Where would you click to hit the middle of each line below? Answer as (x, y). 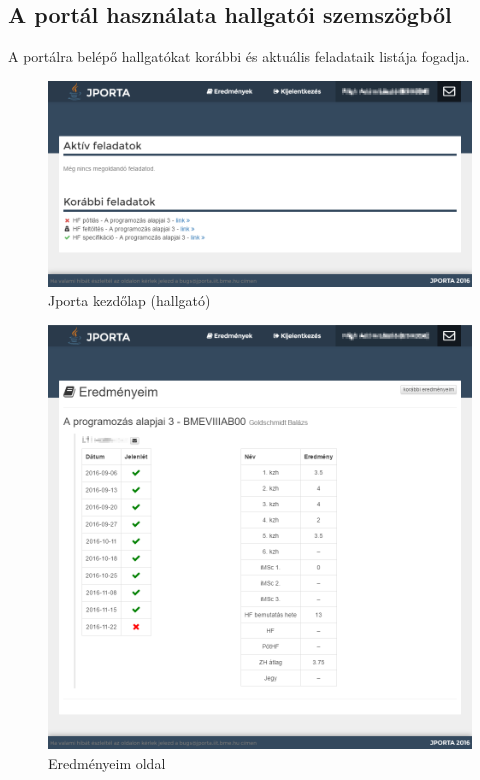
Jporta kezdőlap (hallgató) (129, 300)
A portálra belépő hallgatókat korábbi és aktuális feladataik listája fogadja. (239, 56)
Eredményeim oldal (107, 762)
